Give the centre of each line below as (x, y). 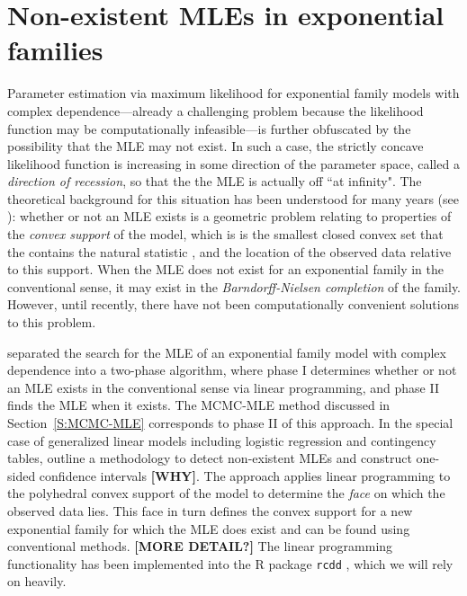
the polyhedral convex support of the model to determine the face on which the (226, 493)
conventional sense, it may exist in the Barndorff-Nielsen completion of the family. (234, 286)
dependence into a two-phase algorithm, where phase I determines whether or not (232, 370)
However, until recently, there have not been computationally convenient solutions (233, 304)
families (55, 50)
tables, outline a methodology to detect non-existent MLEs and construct (210, 458)
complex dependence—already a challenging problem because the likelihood (216, 110)
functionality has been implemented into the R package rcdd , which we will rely (230, 563)
